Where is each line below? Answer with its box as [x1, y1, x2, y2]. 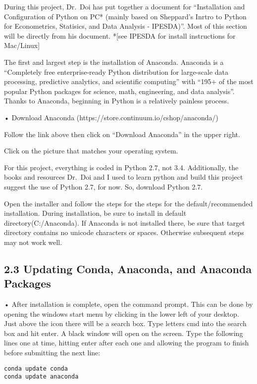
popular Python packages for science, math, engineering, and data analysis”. [4, 86, 235, 96]
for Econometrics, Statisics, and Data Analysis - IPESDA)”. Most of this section [4, 21, 247, 31]
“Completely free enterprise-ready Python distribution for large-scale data [4, 66, 228, 77]
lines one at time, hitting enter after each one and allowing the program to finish [4, 337, 249, 348]
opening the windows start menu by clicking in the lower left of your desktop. [4, 308, 239, 319]
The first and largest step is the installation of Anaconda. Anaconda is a [4, 56, 224, 67]
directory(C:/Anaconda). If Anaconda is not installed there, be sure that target [4, 217, 245, 228]
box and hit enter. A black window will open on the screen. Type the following [4, 328, 243, 338]
